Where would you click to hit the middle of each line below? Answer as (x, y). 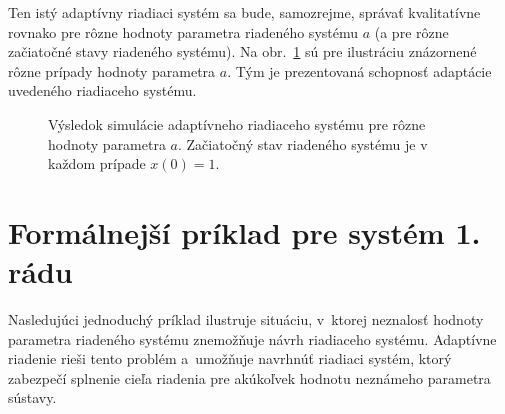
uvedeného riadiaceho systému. (102, 90)
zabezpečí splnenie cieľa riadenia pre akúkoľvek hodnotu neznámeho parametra (249, 377)
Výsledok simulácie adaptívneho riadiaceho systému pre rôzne (237, 123)
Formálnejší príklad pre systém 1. (244, 231)
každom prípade (97, 163)
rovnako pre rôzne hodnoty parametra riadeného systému (183, 31)
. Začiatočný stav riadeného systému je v (303, 143)
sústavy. (32, 397)
